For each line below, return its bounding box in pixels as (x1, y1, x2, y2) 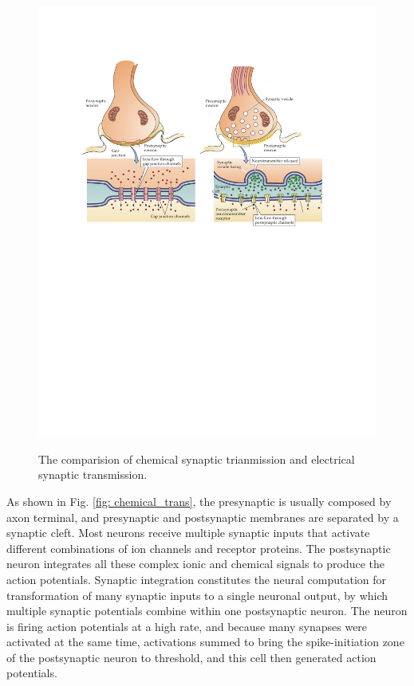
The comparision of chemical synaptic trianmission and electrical (38, 450, 355, 467)
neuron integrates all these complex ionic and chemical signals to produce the (6, 555, 385, 572)
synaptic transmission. (38, 466, 148, 483)
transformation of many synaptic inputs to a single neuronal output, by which (6, 586, 388, 603)
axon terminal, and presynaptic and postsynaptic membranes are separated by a (6, 508, 399, 525)
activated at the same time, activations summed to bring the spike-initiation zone (6, 633, 404, 650)
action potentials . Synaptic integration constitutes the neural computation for (6, 570, 387, 587)
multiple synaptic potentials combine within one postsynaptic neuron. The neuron (6, 602, 408, 619)
